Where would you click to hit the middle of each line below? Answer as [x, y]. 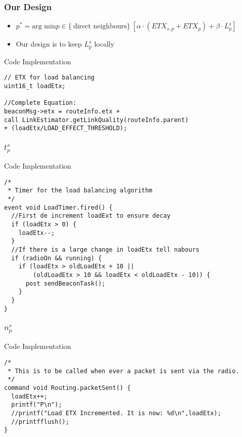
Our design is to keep [49, 44]
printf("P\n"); [37, 405]
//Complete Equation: [40, 103]
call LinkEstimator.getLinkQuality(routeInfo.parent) [96, 120]
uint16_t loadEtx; [35, 86]
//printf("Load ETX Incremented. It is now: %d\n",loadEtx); [116, 413]
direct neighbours [100, 27]
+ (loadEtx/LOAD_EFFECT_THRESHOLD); [66, 128]
